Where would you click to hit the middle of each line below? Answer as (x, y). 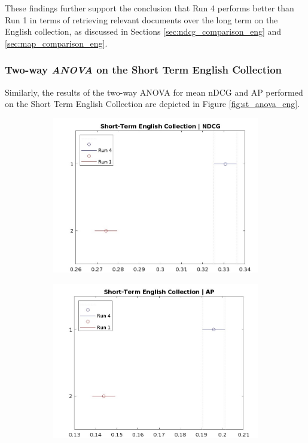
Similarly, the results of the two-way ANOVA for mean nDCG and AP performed (154, 92)
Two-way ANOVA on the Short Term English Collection (144, 70)
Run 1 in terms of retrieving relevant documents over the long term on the (141, 19)
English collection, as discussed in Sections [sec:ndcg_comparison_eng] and (143, 31)
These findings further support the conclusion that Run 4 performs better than (150, 8)
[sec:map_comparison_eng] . (56, 43)
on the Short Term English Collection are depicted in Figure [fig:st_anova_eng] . (153, 104)
